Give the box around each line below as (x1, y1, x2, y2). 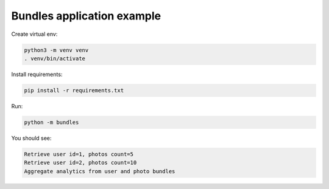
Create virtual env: (11, 30, 58, 38)
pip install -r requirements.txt (24, 87, 124, 94)
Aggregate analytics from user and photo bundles (24, 168, 175, 174)
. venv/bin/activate (24, 55, 85, 62)
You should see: (11, 134, 52, 142)
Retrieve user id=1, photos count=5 (24, 151, 134, 157)
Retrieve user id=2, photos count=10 (24, 159, 137, 167)
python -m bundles (24, 119, 79, 126)
